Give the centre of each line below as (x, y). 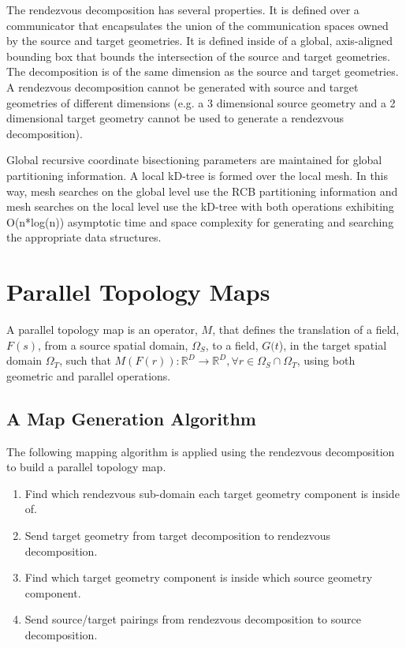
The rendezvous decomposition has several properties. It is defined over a (183, 9)
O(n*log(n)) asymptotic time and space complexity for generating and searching (200, 221)
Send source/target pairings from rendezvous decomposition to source (193, 619)
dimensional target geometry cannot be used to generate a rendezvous (175, 118)
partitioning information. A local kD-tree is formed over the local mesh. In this (197, 175)
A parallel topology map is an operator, (102, 330)
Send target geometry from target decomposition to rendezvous (178, 535)
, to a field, (232, 345)
